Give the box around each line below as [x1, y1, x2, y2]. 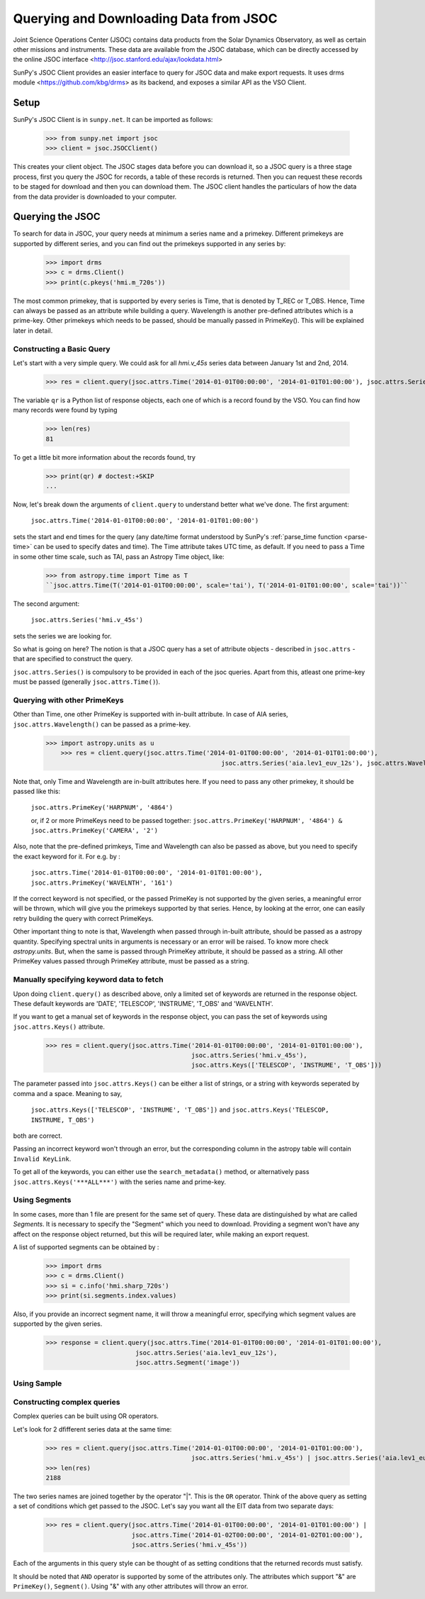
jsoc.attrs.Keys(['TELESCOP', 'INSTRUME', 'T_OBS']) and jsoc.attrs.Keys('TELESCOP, [30, 1105, 329, 1114]
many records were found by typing [13, 406, 118, 414]
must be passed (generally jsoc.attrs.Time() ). [13, 677, 161, 686]
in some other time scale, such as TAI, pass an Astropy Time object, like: [13, 552, 225, 560]
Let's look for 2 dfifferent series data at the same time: [13, 1424, 172, 1433]
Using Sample [13, 1378, 62, 1388]
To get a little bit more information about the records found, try [13, 453, 196, 461]
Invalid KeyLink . [13, 1154, 72, 1163]
